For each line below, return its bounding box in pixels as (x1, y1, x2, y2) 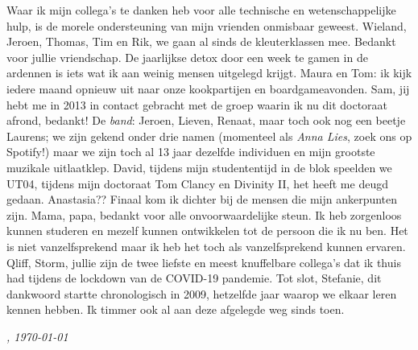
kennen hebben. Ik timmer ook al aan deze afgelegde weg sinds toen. (6, 301, 345, 318)
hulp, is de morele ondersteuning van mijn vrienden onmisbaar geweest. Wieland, (6, 17, 407, 34)
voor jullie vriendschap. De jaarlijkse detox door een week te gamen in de (6, 48, 368, 65)
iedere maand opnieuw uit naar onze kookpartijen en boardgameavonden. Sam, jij (6, 80, 410, 97)
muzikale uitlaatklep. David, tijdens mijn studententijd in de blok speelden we (6, 159, 392, 175)
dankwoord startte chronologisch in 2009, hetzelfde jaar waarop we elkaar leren (6, 285, 397, 302)
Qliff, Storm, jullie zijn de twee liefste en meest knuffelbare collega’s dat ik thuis (6, 253, 401, 270)
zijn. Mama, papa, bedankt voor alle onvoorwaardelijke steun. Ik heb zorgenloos (6, 206, 402, 223)
